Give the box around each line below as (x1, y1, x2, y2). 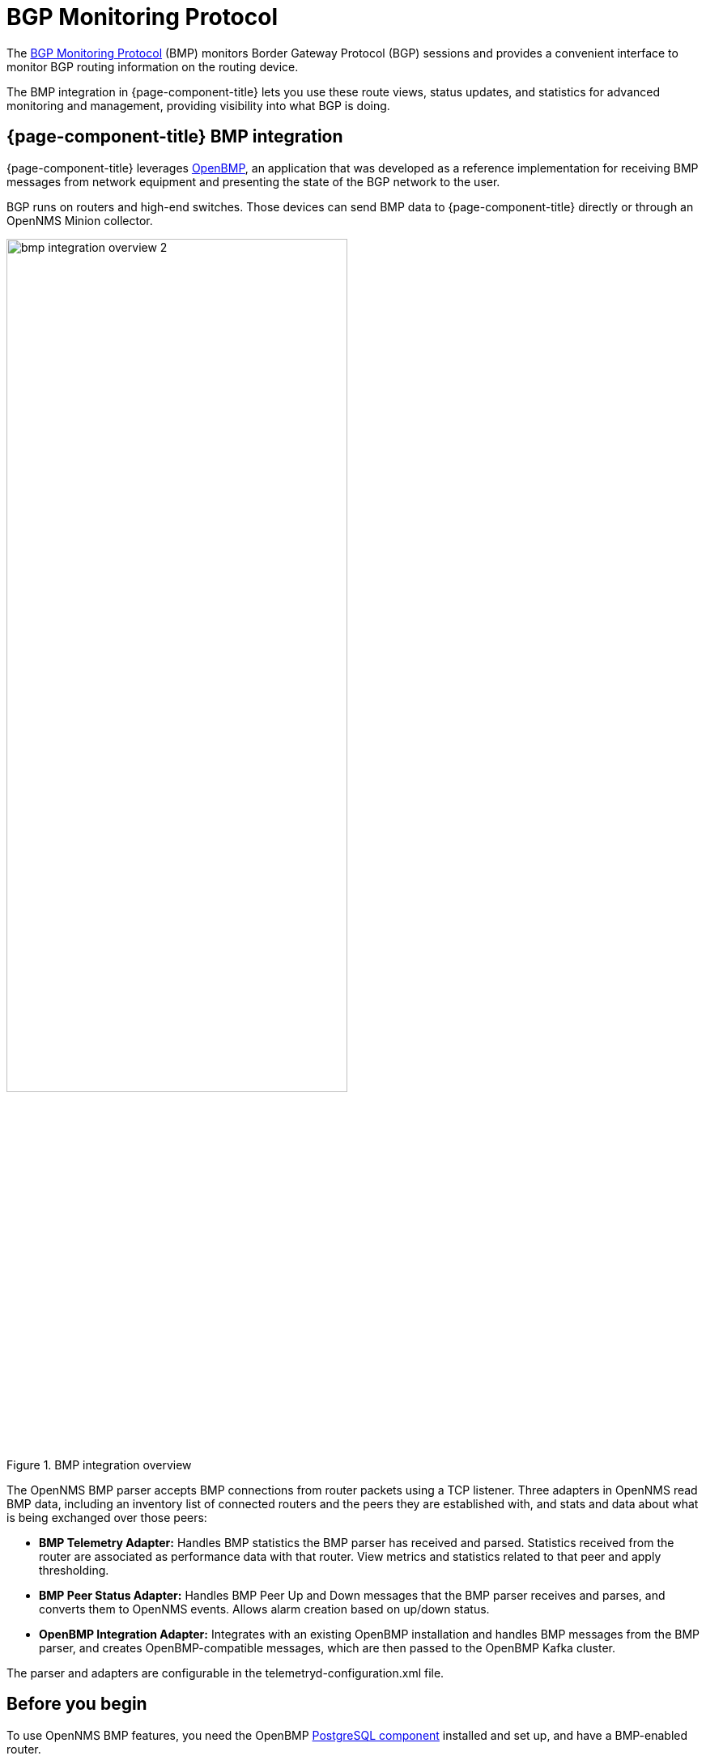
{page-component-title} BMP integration (6, 126, 343, 147)
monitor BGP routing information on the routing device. (6, 59, 299, 74)
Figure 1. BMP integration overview (6, 1457, 192, 1472)
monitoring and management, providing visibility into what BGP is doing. (6, 98, 390, 113)
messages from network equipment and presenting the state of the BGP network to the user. (6, 174, 500, 189)
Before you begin (6, 1694, 147, 1715)
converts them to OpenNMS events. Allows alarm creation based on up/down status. (39, 1601, 490, 1616)
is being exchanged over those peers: (6, 1510, 207, 1524)
